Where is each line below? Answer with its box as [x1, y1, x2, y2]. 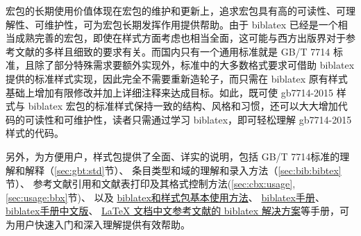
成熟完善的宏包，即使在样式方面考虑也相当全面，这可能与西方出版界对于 [15, 31, 346, 45]
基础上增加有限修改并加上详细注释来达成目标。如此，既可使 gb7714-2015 [6, 85, 334, 99]
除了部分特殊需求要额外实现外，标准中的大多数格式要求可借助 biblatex [34, 58, 355, 72]
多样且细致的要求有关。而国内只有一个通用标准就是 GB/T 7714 [44, 44, 330, 58]
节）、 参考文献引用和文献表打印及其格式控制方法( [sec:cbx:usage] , [6, 176, 296, 191]
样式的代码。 [6, 126, 64, 140]
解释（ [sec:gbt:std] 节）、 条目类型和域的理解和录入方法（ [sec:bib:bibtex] [24, 162, 342, 177]
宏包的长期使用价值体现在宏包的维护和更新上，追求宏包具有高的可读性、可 [6, 3, 346, 17]
